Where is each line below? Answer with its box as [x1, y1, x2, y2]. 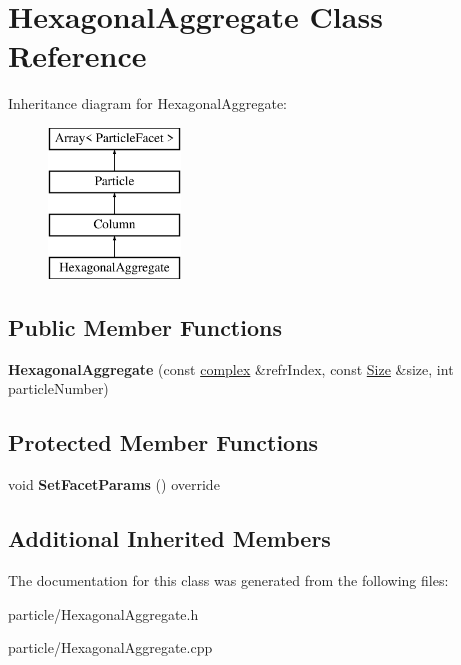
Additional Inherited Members [8, 523, 331, 554]
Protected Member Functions [8, 427, 319, 458]
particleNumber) [8, 378, 109, 399]
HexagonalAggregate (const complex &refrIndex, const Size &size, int [8, 358, 454, 379]
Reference [8, 35, 147, 76]
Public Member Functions [8, 312, 282, 343]
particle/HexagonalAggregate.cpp [8, 637, 213, 658]
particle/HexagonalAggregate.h [8, 603, 199, 624]
